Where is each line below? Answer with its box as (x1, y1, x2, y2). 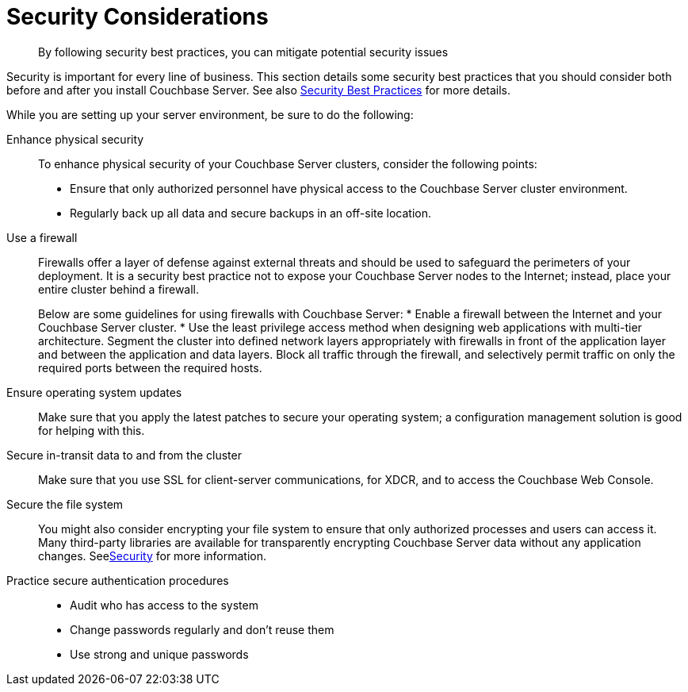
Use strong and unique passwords (70, 647, 249, 661)
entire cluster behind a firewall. (38, 282, 200, 296)
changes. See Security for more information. (38, 548, 267, 563)
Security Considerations (6, 3, 269, 30)
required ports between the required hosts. (38, 360, 262, 375)
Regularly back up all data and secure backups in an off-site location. (70, 206, 432, 220)
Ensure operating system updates (6, 385, 182, 399)
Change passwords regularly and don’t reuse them (70, 622, 334, 636)
